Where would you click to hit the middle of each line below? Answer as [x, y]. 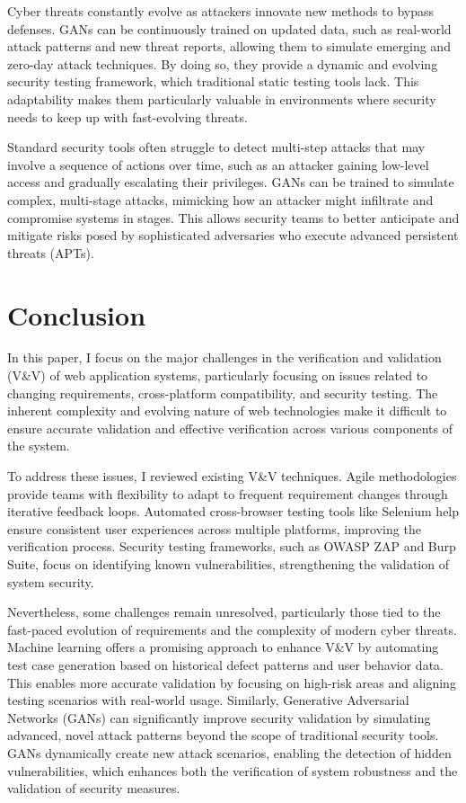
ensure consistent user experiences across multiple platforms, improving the [214, 528]
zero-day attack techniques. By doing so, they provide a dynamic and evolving [223, 63]
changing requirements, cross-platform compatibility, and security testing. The [223, 393]
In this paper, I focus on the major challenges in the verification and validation [224, 357]
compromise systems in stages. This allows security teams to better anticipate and [233, 217]
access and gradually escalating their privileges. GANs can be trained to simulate [231, 182]
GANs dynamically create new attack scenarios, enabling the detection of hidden [229, 752]
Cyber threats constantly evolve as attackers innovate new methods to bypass [221, 11]
